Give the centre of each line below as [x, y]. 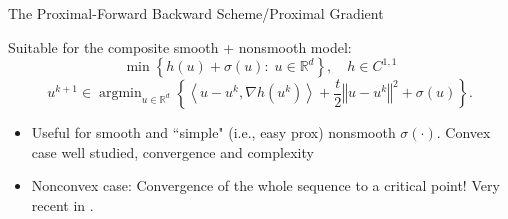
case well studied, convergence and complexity [172, 151]
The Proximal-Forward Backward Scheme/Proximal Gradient [196, 13]
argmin [120, 93]
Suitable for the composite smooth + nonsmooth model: [180, 46]
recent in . [62, 204]
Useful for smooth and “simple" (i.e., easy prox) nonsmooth [213, 132]
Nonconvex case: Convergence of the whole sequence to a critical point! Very [265, 185]
